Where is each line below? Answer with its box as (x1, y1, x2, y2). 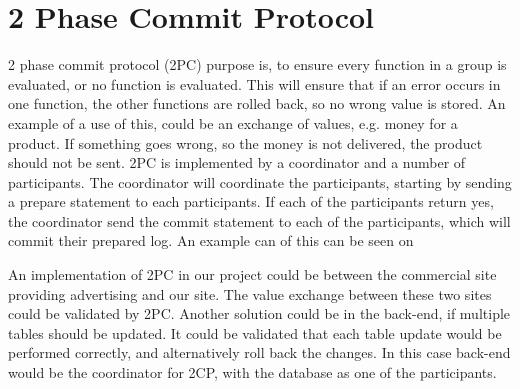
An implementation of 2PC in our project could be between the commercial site (8, 264, 497, 285)
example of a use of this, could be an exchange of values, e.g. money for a (8, 112, 458, 133)
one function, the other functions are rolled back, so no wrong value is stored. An (8, 93, 506, 114)
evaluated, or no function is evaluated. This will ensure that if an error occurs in (8, 73, 501, 94)
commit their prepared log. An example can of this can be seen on (8, 230, 414, 251)
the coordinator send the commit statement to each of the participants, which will (8, 210, 511, 231)
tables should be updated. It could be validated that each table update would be (8, 322, 502, 343)
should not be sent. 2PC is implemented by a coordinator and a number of (8, 152, 466, 173)
